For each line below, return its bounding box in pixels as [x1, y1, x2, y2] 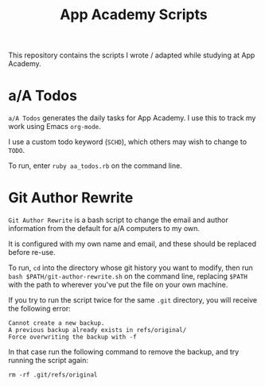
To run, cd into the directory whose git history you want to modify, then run [8, 263, 253, 272]
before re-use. [8, 248, 56, 257]
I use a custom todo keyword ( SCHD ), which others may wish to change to [8, 137, 247, 147]
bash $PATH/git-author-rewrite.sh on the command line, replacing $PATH [8, 272, 248, 281]
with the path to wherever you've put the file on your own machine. [8, 280, 228, 290]
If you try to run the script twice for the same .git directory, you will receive [8, 295, 257, 305]
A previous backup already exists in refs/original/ [8, 326, 187, 334]
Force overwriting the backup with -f [8, 333, 137, 342]
